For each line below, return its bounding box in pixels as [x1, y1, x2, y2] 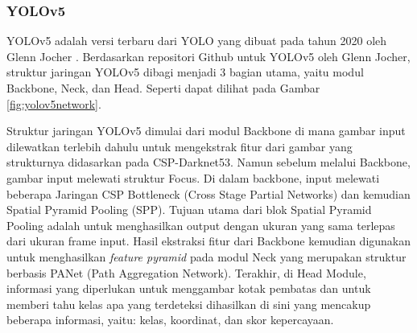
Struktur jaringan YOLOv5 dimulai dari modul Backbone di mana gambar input [6, 122, 406, 139]
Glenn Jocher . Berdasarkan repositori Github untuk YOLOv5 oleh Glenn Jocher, [6, 47, 411, 64]
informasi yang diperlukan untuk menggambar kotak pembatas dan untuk [6, 280, 371, 297]
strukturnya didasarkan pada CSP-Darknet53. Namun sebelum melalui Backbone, [6, 154, 411, 171]
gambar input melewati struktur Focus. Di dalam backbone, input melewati [6, 169, 380, 186]
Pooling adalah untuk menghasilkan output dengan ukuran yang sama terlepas [6, 216, 395, 233]
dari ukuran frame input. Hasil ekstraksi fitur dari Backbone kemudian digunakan [6, 232, 411, 249]
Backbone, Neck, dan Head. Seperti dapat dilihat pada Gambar [6, 80, 320, 96]
